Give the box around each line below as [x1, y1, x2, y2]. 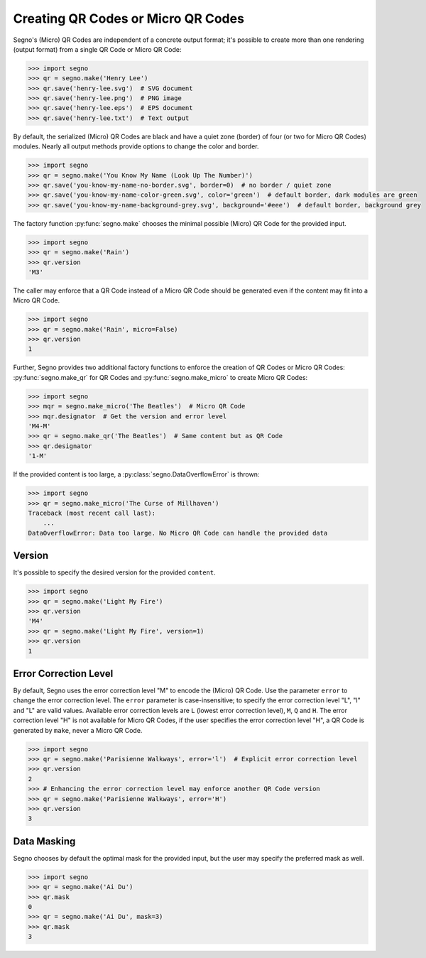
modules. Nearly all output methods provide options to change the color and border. [13, 142, 259, 151]
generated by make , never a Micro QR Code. [13, 726, 143, 734]
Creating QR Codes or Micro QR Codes [13, 11, 245, 26]
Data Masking [13, 835, 76, 847]
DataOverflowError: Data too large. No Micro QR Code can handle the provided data [28, 529, 328, 537]
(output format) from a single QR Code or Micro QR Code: [13, 45, 182, 53]
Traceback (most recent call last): [28, 508, 156, 517]
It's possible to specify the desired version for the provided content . [13, 568, 216, 577]
